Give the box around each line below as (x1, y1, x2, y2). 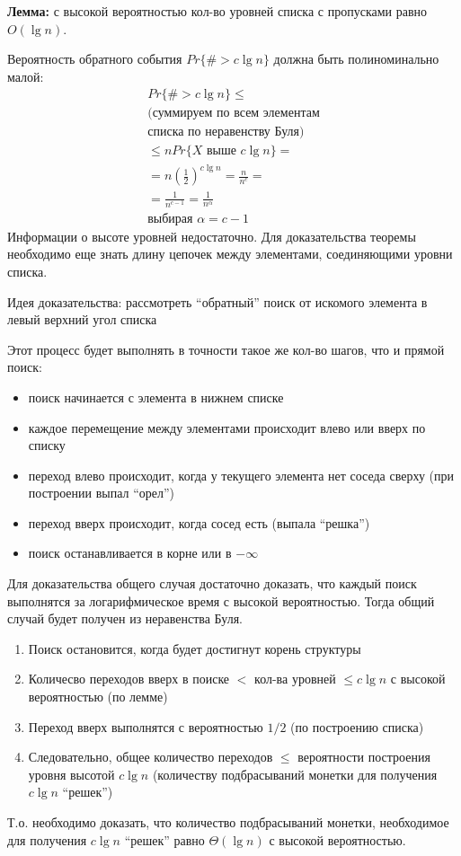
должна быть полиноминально (273, 49, 439, 68)
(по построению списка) (290, 717, 424, 736)
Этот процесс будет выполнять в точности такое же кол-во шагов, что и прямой (7, 340, 445, 358)
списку (28, 436, 66, 454)
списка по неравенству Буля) (147, 126, 305, 139)
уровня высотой (28, 764, 115, 783)
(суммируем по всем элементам (147, 107, 320, 120)
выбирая (147, 212, 193, 225)
